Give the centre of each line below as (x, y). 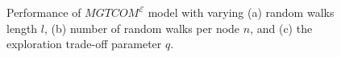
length (22, 28)
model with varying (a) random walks (241, 12)
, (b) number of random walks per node (142, 28)
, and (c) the (281, 28)
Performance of (44, 12)
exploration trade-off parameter (84, 44)
